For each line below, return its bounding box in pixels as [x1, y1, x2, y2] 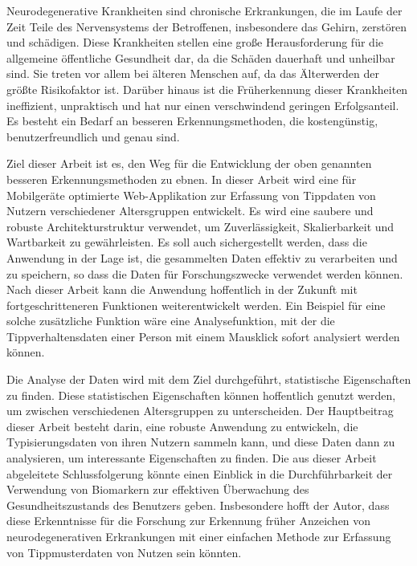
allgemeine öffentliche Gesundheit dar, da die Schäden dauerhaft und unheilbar [6, 49, 395, 66]
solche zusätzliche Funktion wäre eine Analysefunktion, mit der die [6, 312, 335, 329]
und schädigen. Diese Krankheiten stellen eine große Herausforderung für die [6, 34, 383, 51]
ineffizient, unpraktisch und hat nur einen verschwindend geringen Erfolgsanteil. [6, 96, 399, 113]
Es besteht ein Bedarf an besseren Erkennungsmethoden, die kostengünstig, [6, 112, 378, 129]
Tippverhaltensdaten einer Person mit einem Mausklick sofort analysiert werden [6, 328, 400, 344]
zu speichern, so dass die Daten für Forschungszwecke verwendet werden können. [6, 265, 403, 282]
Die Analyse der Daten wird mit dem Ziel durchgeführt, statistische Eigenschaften [6, 371, 411, 388]
